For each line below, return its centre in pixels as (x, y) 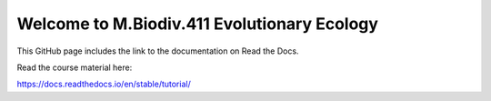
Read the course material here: (75, 67)
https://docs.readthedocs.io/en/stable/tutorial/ (104, 84)
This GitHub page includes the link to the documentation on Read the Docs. (158, 51)
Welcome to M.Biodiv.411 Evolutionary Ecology (198, 24)
